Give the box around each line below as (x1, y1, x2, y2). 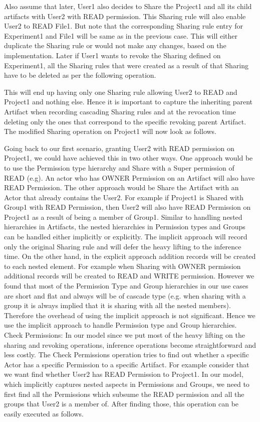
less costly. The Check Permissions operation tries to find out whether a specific (4, 349, 249, 360)
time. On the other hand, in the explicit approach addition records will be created (4, 251, 256, 261)
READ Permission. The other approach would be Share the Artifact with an (4, 182, 239, 193)
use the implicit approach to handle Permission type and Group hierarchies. (4, 320, 237, 330)
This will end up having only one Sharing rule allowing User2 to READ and (4, 86, 237, 97)
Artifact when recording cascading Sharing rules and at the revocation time (4, 106, 236, 116)
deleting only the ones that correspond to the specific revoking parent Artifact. (4, 116, 246, 126)
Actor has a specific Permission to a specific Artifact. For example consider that (4, 359, 249, 369)
